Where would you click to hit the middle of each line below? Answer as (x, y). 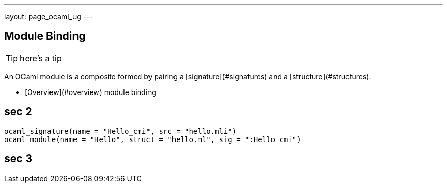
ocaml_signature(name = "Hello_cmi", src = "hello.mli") (120, 131)
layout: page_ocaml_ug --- (49, 17)
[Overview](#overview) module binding (90, 92)
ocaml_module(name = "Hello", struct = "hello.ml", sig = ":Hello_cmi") (153, 139)
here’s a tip (41, 58)
